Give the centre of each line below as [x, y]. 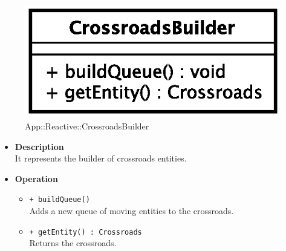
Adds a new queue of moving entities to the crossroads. [132, 210]
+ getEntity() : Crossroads [86, 232]
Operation [36, 178]
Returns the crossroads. [73, 243]
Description [39, 146]
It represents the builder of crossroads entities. [101, 158]
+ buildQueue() [60, 200]
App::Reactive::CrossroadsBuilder [87, 125]
